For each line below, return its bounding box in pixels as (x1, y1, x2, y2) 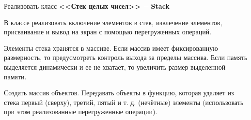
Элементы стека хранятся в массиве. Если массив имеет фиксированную (4, 43, 218, 53)
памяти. (4, 71, 27, 81)
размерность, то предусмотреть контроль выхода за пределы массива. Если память (4, 52, 248, 62)
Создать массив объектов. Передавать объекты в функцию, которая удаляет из (4, 88, 234, 98)
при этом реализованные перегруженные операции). (4, 106, 157, 117)
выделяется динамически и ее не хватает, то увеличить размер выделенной (4, 61, 226, 72)
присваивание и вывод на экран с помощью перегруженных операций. (4, 27, 212, 37)
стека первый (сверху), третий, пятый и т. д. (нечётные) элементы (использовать (4, 97, 244, 107)
